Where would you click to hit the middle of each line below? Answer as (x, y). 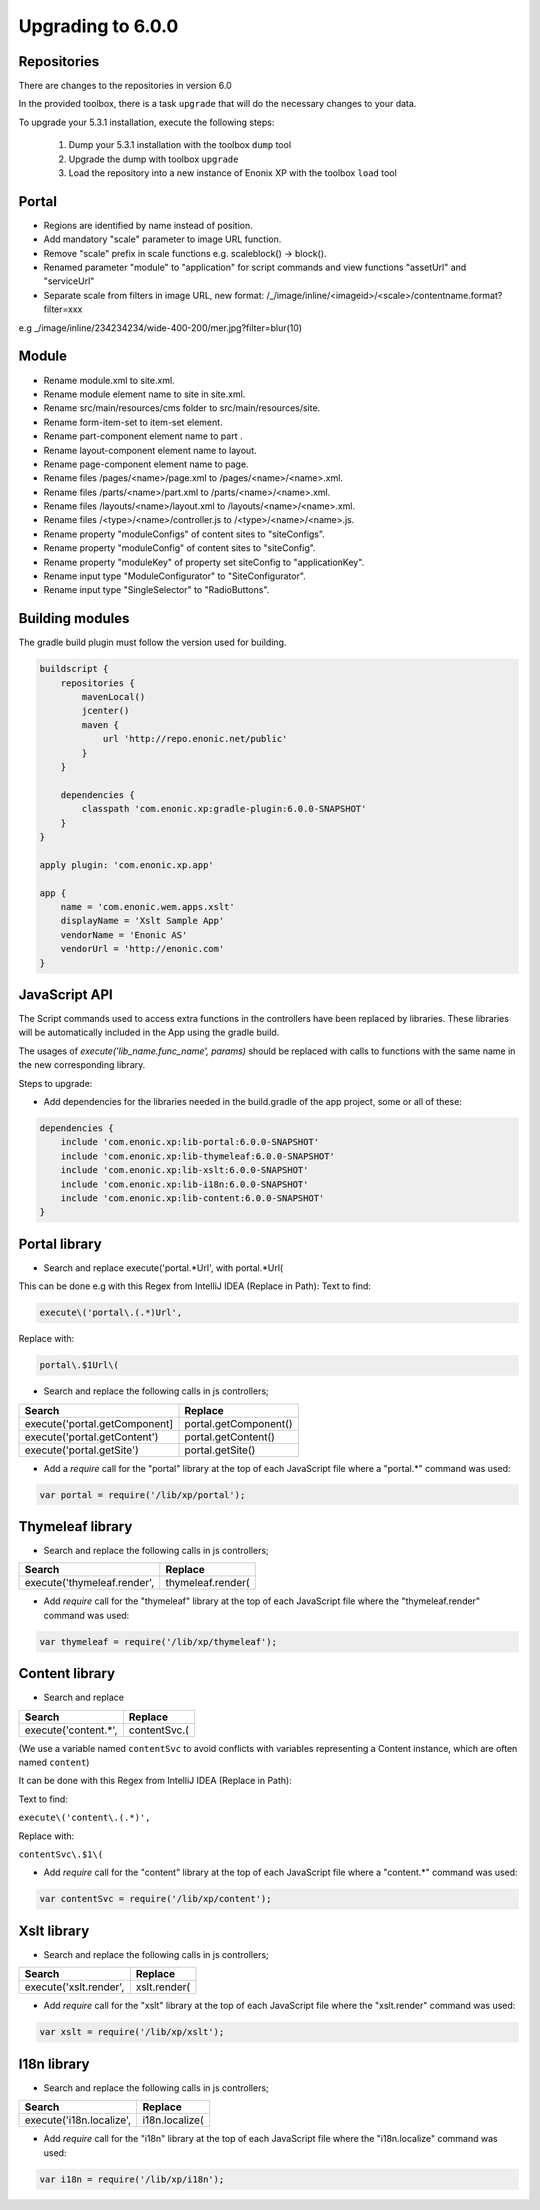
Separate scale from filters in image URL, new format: (154, 295)
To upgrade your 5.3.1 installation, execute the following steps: (146, 122)
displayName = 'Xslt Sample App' (142, 921)
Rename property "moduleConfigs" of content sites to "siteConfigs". (184, 534)
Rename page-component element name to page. (146, 464)
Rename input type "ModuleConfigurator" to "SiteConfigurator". (175, 576)
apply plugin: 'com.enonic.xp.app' (126, 864)
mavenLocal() (113, 697)
